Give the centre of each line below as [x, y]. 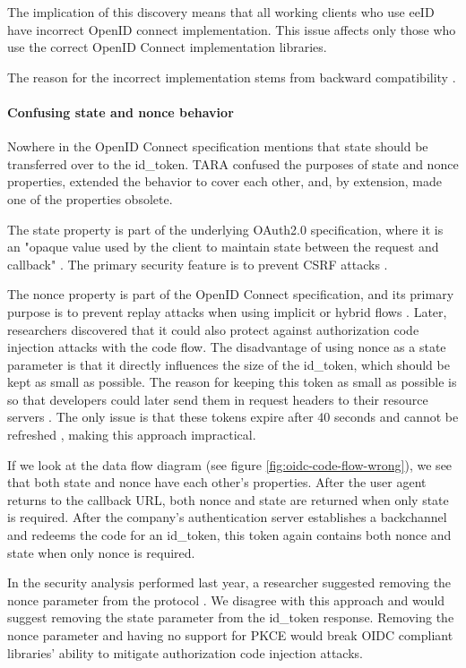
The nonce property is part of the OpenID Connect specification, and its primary [231, 294]
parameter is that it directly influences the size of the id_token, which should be [229, 364]
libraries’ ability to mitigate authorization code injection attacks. [185, 652]
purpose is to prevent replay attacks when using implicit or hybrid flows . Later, [227, 311]
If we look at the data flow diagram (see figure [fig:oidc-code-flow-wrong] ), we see [230, 464]
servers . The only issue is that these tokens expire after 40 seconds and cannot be [233, 417]
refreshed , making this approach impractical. [132, 435]
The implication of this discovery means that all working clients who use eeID [221, 12]
